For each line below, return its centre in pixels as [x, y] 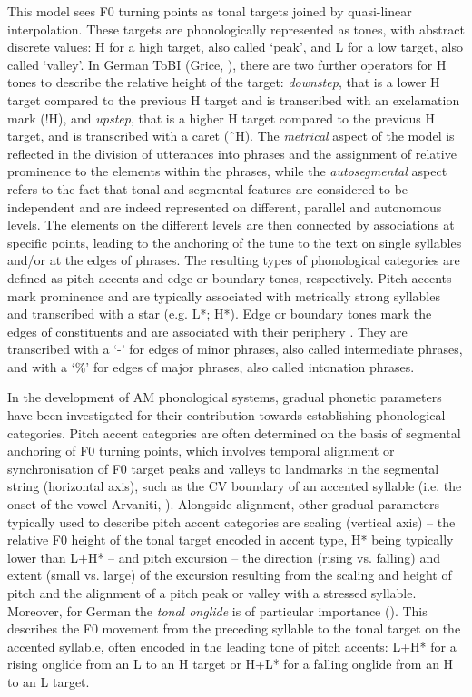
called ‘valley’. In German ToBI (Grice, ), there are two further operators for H [227, 64]
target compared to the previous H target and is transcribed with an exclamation [234, 99]
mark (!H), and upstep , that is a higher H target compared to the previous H [221, 118]
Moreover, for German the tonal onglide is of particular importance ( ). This [217, 610]
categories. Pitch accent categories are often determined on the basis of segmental [234, 432]
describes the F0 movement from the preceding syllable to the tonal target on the [234, 628]
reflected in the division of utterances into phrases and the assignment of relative [232, 153]
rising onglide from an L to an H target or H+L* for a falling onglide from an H [231, 664]
